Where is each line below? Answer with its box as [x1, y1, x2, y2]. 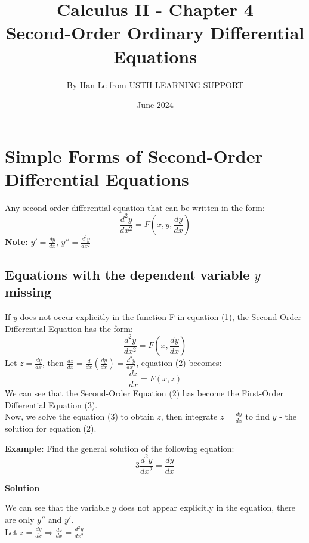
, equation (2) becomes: [136, 356, 222, 369]
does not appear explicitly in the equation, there [118, 501, 296, 514]
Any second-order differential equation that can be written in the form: [5, 201, 265, 213]
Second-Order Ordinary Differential [5, 20, 305, 45]
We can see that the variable [5, 501, 109, 514]
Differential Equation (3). [5, 398, 98, 411]
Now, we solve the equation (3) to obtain [5, 410, 154, 423]
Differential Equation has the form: [5, 322, 133, 334]
